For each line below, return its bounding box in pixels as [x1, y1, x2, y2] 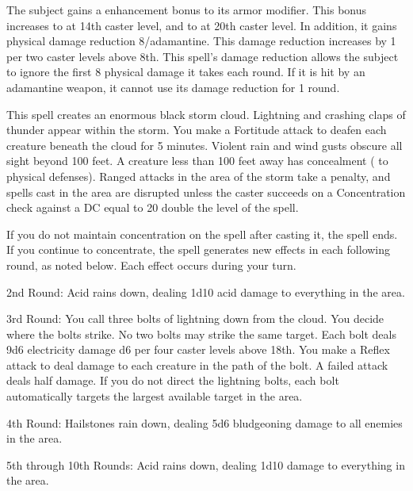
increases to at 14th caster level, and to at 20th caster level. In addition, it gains [6, 17, 397, 33]
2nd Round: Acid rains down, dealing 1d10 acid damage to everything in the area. [6, 283, 405, 300]
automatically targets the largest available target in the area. [6, 388, 303, 405]
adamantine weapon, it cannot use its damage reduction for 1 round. [6, 79, 340, 95]
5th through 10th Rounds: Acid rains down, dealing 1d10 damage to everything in [6, 456, 405, 473]
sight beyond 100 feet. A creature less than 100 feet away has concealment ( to [6, 152, 388, 169]
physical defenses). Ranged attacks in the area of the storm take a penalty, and [6, 167, 391, 184]
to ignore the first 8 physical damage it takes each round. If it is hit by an [6, 63, 365, 80]
